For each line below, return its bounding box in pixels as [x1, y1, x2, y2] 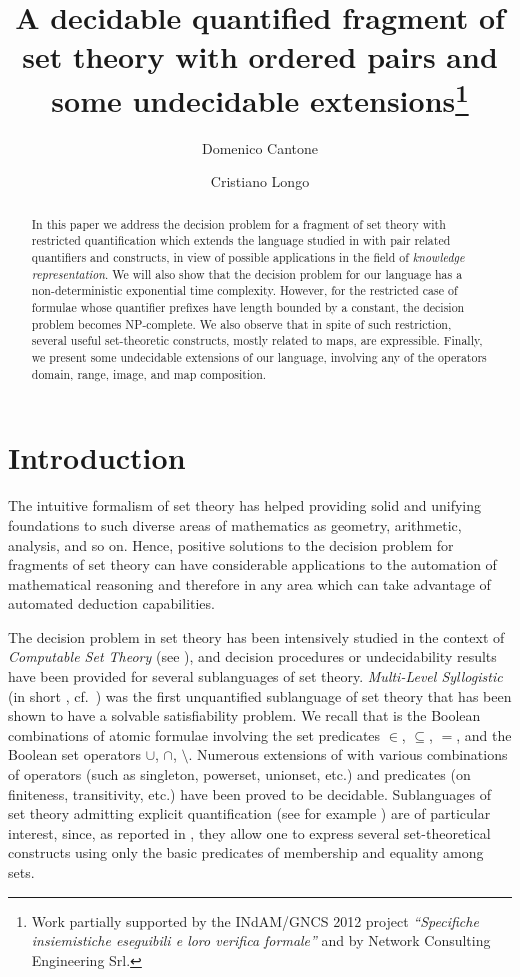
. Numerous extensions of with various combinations [188, 744, 508, 765]
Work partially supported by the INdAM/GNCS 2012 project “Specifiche [31, 910, 479, 931]
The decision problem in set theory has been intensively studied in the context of [8, 626, 505, 647]
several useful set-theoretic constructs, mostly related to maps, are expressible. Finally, [31, 332, 483, 349]
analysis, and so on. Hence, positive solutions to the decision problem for [8, 534, 454, 555]
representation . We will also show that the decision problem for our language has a [31, 265, 463, 282]
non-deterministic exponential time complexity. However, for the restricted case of [31, 282, 458, 299]
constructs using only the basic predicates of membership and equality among [8, 842, 484, 863]
